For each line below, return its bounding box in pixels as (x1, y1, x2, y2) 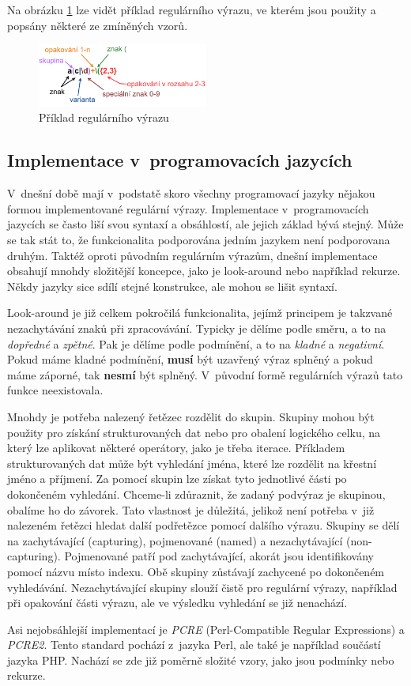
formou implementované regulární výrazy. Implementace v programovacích (7, 200, 369, 217)
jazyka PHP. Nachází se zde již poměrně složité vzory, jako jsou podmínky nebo (7, 651, 394, 668)
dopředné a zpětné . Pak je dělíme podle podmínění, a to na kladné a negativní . (7, 335, 385, 352)
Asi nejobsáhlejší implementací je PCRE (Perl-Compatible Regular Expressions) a (7, 620, 405, 637)
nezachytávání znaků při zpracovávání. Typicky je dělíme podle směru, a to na (7, 320, 386, 336)
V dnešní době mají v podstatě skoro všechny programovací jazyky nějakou (7, 185, 375, 202)
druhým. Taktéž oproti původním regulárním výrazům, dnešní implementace (7, 247, 378, 263)
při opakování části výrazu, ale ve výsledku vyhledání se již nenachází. (7, 594, 348, 611)
